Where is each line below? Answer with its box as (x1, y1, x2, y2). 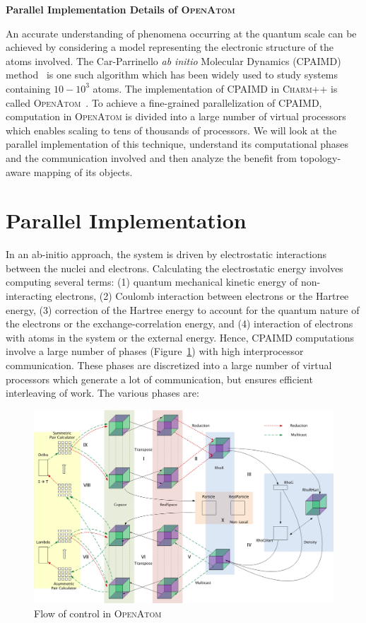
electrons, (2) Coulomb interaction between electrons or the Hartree (55, 289, 349, 303)
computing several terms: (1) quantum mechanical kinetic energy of (6, 274, 298, 289)
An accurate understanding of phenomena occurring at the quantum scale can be (6, 25, 357, 40)
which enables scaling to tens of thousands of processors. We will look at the (6, 122, 337, 137)
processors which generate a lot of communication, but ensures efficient (6, 371, 313, 386)
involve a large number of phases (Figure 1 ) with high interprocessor (6, 344, 304, 359)
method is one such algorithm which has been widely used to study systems (6, 67, 338, 82)
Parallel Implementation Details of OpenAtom (6, 2, 235, 16)
